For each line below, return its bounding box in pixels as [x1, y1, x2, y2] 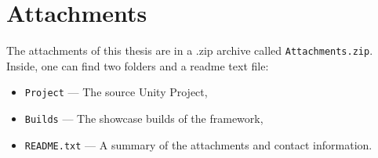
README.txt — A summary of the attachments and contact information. [24, 136, 373, 153]
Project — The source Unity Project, [24, 84, 208, 100]
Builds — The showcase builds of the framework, [24, 110, 264, 127]
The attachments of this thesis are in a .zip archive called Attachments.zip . [6, 42, 373, 59]
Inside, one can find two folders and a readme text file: [6, 57, 269, 74]
